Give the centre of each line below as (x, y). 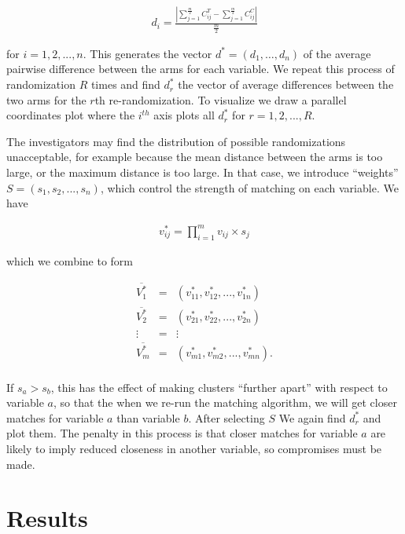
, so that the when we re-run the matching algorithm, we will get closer (225, 402)
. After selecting (226, 417)
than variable (148, 417)
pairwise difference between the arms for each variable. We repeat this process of (201, 69)
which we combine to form (70, 260)
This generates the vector (151, 53)
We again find (312, 417)
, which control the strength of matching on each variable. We (249, 187)
